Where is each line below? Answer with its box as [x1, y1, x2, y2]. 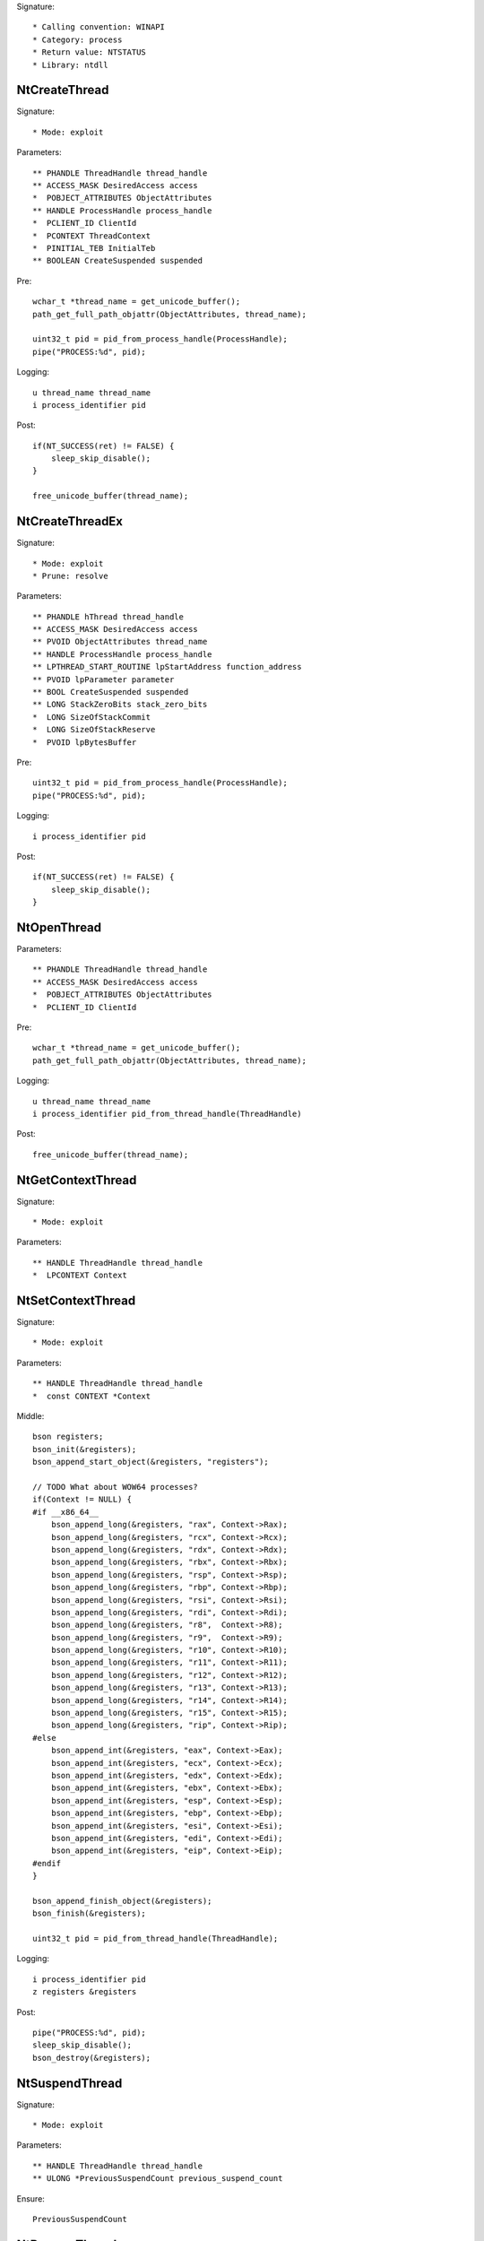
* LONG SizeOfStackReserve [32, 724, 156, 735]
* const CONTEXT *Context [32, 1390, 151, 1401]
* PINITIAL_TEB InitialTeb [32, 243, 156, 253]
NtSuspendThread [16, 2075, 123, 2090]
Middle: [16, 1411, 45, 1422]
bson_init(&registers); [32, 1444, 137, 1454]
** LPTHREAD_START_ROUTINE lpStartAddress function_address [32, 662, 302, 672]
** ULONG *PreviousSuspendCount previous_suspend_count [32, 2174, 283, 2184]
